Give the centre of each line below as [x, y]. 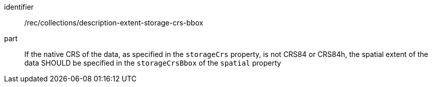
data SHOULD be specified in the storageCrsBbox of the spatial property [153, 63]
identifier [19, 7]
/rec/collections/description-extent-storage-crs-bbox [114, 23]
